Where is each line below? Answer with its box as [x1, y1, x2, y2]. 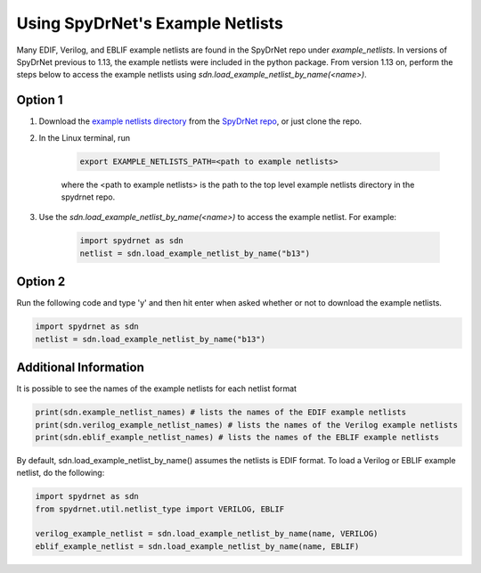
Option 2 [16, 274, 66, 290]
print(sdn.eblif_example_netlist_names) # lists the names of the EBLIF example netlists [35, 432, 440, 442]
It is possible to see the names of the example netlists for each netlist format [16, 383, 298, 394]
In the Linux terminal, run [38, 132, 131, 143]
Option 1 [16, 93, 63, 108]
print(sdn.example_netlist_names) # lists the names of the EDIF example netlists [35, 407, 407, 418]
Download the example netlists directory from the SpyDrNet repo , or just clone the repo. [38, 116, 363, 127]
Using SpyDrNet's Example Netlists [16, 13, 284, 33]
